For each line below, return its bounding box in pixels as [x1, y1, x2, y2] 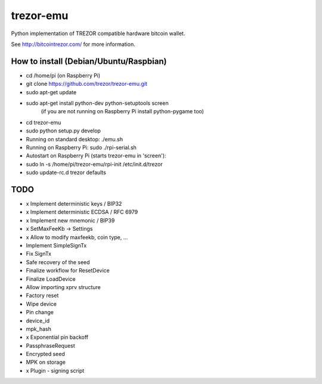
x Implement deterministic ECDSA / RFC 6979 [26, 209, 138, 216]
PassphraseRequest [26, 342, 76, 349]
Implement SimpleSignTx [26, 242, 87, 249]
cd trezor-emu [26, 119, 61, 126]
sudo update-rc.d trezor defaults [26, 169, 107, 176]
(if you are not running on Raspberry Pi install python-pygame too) [41, 108, 204, 115]
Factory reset [26, 292, 59, 299]
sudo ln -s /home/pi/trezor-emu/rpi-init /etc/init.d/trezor [26, 160, 163, 168]
